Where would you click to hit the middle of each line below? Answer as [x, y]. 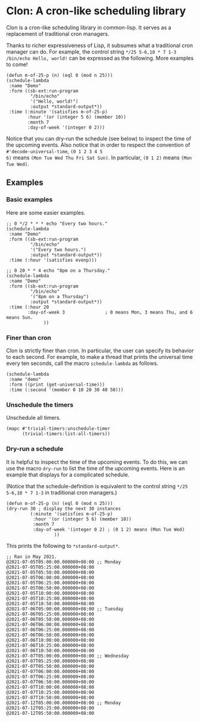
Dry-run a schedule [35, 449]
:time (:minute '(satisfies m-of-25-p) [58, 111]
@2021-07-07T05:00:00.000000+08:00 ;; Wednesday [68, 656]
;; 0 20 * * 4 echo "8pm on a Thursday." [58, 270]
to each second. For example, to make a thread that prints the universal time [100, 357]
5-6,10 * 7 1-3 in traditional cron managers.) [62, 492]
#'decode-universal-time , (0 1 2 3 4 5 [54, 151]
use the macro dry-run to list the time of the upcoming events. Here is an [96, 468]
